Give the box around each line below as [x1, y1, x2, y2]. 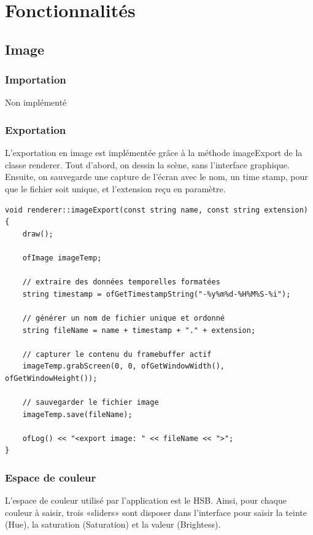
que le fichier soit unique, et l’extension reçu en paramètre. [5, 182, 226, 195]
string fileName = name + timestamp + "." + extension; [22, 326, 256, 335]
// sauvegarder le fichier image [22, 398, 159, 407]
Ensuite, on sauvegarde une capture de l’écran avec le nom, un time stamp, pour [5, 170, 308, 183]
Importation [5, 72, 66, 87]
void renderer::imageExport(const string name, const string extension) [5, 205, 308, 214]
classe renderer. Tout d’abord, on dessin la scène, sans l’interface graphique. [5, 158, 290, 171]
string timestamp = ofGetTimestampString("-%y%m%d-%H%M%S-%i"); [22, 289, 291, 299]
